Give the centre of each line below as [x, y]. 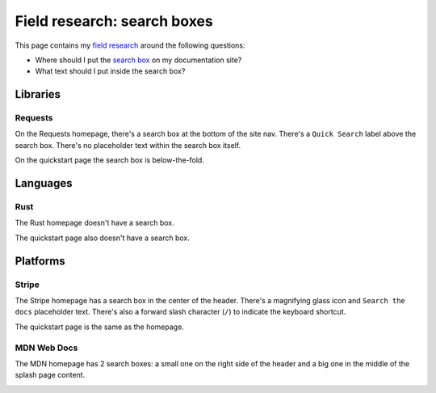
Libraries [38, 94]
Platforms [40, 261]
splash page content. [50, 375]
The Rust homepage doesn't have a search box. [95, 223]
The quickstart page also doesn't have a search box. [102, 238]
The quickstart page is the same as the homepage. [100, 327]
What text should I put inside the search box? [110, 71]
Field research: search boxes [114, 21]
